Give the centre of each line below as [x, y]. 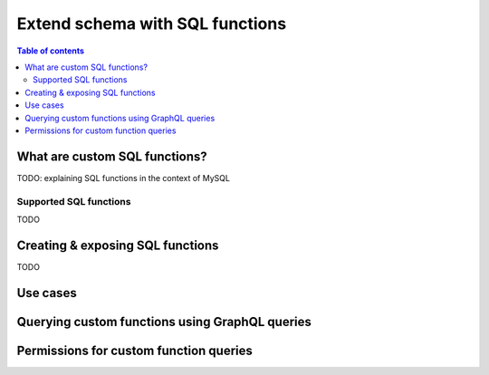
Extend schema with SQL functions [152, 24]
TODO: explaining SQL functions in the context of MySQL [124, 178]
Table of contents [51, 51]
